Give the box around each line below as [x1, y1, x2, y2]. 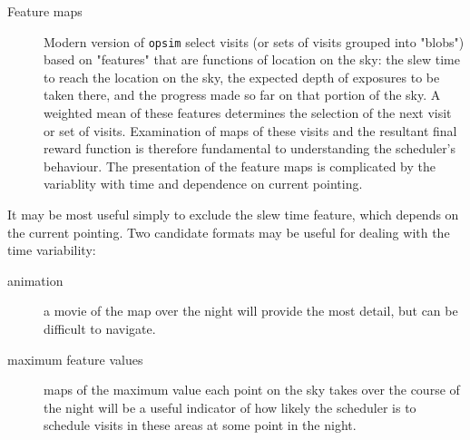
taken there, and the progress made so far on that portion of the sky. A [44, 85, 441, 104]
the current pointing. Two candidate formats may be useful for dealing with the [7, 222, 450, 241]
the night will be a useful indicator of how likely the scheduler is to [44, 397, 416, 416]
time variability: [7, 240, 96, 259]
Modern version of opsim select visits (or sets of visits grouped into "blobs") [44, 32, 465, 51]
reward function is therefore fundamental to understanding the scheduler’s [44, 139, 456, 158]
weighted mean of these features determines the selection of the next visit [44, 103, 452, 122]
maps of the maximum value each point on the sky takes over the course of [44, 380, 460, 399]
